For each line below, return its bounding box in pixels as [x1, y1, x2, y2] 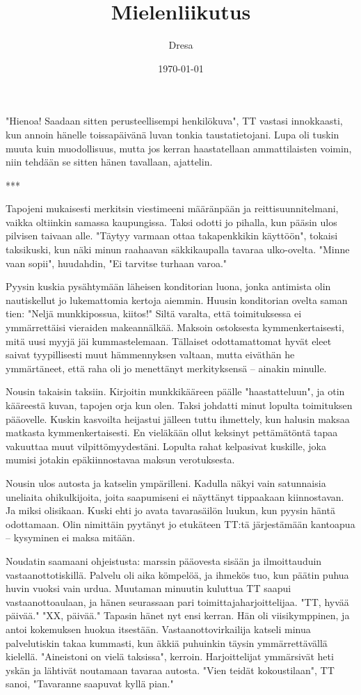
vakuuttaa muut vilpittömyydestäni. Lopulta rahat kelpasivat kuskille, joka [6, 438, 326, 453]
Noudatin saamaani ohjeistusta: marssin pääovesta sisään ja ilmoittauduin [6, 553, 322, 568]
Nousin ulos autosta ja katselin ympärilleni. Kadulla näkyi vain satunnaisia [6, 475, 326, 490]
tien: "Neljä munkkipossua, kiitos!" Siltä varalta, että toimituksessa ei [6, 306, 302, 321]
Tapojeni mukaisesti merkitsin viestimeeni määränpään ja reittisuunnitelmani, [6, 201, 339, 216]
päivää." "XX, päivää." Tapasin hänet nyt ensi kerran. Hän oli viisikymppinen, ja [6, 608, 350, 623]
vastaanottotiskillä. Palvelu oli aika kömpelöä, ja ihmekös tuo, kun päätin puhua [6, 567, 349, 582]
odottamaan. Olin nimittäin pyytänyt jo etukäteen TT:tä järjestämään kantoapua [6, 516, 355, 531]
